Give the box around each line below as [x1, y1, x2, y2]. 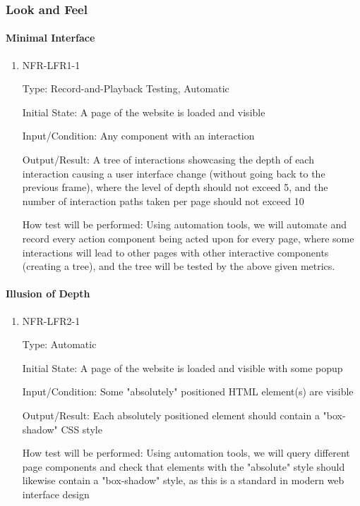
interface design [22, 486, 90, 501]
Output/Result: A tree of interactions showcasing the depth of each [22, 152, 314, 167]
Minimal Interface [6, 30, 95, 45]
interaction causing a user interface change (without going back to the [22, 166, 325, 180]
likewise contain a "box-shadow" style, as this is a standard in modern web [22, 473, 344, 488]
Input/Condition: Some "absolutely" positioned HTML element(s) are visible [22, 384, 354, 399]
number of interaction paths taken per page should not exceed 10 [22, 193, 304, 208]
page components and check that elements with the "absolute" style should [22, 459, 345, 474]
